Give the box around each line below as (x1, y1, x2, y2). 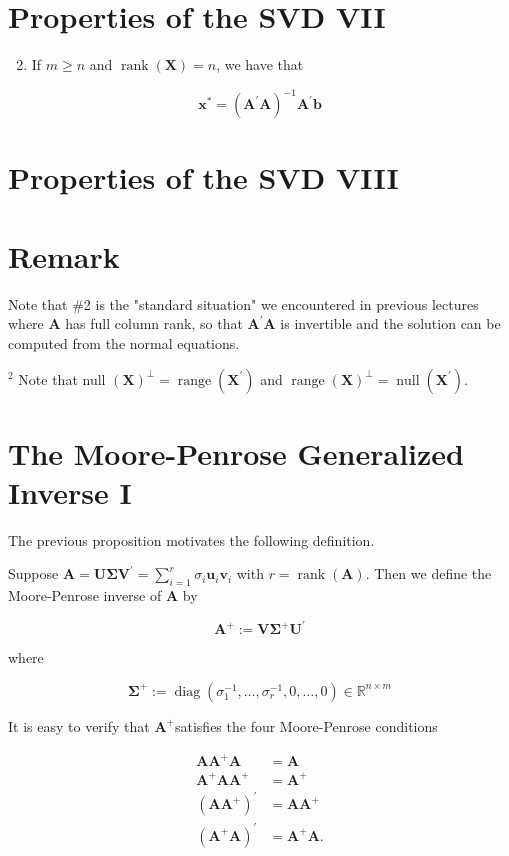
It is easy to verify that (8, 715, 150, 736)
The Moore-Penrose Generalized (8, 432, 464, 473)
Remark (8, 235, 120, 276)
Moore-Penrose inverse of (8, 585, 162, 606)
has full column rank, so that (65, 313, 243, 334)
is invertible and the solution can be (280, 313, 501, 334)
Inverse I (8, 471, 132, 512)
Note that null (18, 368, 106, 389)
